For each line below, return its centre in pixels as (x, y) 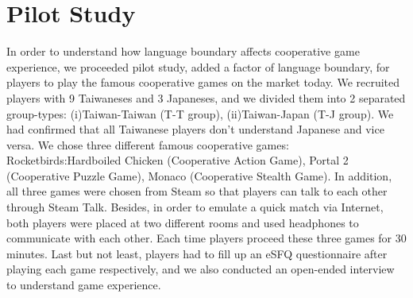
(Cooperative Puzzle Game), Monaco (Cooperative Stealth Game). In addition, (199, 175)
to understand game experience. (84, 285)
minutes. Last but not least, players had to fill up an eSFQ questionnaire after (197, 253)
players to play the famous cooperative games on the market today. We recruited (203, 82)
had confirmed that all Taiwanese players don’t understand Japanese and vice (195, 129)
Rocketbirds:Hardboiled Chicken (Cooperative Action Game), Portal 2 (178, 160)
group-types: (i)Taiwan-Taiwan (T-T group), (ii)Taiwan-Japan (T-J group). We (200, 113)
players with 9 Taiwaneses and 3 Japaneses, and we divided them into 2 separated (206, 97)
